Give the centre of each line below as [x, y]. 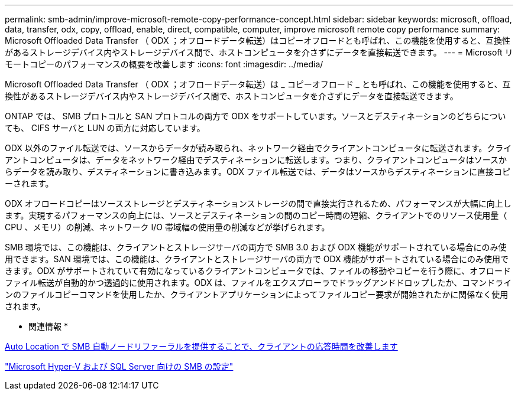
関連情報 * [48, 326]
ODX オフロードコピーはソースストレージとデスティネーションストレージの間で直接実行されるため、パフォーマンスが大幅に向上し [258, 203]
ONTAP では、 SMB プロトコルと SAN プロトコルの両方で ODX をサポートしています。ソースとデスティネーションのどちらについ [255, 116]
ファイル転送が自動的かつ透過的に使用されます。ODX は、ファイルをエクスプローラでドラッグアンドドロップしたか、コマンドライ [258, 283]
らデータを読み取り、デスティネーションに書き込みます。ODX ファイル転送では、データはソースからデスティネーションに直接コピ [258, 172]
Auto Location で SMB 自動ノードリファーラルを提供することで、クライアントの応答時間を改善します [201, 346]
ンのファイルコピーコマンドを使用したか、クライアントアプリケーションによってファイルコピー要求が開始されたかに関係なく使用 [257, 294]
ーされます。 [29, 183]
